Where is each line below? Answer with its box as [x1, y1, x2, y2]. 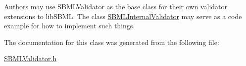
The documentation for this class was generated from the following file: [4, 37, 219, 47]
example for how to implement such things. [4, 21, 135, 31]
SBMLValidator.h [4, 53, 57, 64]
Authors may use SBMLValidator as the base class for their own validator [4, 1, 227, 11]
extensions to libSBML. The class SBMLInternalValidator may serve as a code [4, 11, 242, 21]
